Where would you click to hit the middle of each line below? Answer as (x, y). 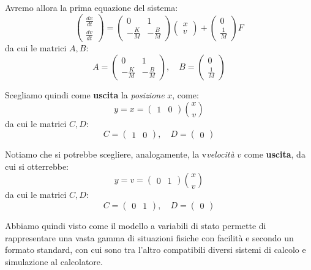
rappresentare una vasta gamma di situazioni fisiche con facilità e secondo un (149, 237)
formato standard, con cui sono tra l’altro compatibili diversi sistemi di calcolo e (155, 250)
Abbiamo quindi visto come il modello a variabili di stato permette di (136, 225)
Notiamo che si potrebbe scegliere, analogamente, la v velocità (120, 154)
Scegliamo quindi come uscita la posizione (85, 95)
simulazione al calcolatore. (54, 261)
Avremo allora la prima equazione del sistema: (92, 7)
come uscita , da (275, 154)
